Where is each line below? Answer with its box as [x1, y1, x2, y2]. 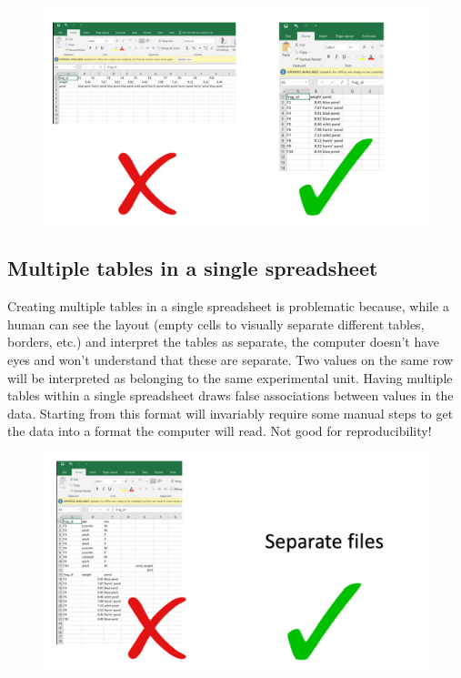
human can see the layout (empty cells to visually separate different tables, [7, 314, 425, 333]
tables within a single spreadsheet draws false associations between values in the [7, 386, 454, 405]
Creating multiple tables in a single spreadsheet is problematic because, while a [7, 297, 449, 316]
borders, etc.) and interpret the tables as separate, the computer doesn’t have [7, 332, 440, 351]
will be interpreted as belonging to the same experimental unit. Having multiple [7, 368, 453, 387]
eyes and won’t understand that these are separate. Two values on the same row [7, 350, 454, 369]
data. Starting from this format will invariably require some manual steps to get [7, 403, 454, 422]
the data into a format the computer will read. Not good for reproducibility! [7, 421, 432, 440]
